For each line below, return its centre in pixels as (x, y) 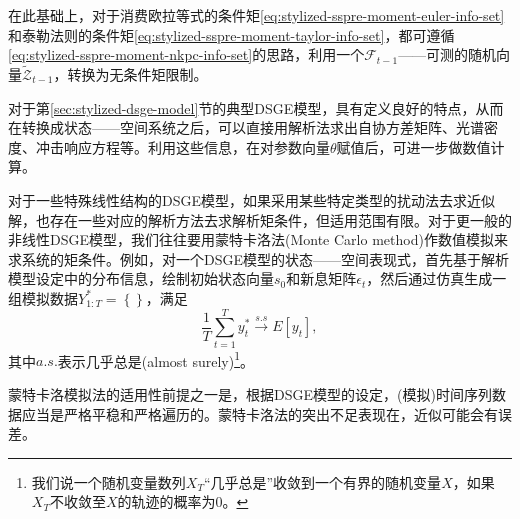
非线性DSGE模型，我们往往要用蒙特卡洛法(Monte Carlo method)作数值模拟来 (258, 239)
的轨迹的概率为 (166, 501)
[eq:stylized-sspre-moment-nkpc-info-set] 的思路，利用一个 (186, 54)
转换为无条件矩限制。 (137, 74)
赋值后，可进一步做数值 (413, 146)
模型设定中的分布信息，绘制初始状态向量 (141, 278)
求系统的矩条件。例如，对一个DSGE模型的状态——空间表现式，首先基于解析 (259, 258)
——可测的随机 (447, 54)
